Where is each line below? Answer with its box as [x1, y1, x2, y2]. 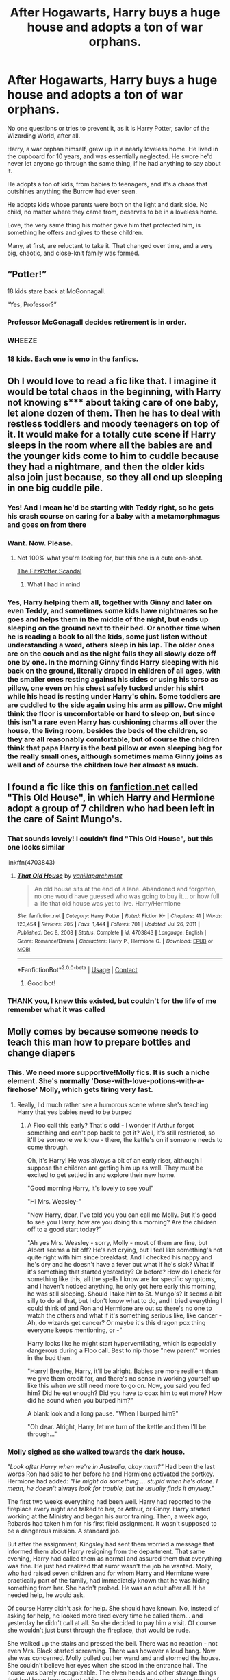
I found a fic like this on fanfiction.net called [7, 781, 199, 793]
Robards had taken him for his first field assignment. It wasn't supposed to [7, 1519, 217, 1527]
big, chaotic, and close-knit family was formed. [7, 249, 140, 257]
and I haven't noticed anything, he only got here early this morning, [27, 1282, 217, 1290]
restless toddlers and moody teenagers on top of [7, 418, 220, 430]
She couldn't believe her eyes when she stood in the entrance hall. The [7, 1661, 207, 1669]
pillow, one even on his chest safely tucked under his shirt [7, 683, 204, 693]
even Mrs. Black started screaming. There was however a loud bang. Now [7, 1646, 216, 1655]
